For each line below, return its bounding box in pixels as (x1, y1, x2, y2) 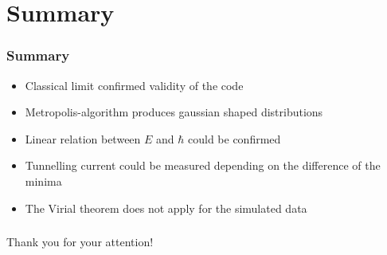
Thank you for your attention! (6, 233, 154, 250)
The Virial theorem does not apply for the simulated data (25, 199, 307, 216)
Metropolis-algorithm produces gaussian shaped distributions (25, 104, 323, 120)
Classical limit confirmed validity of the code (25, 76, 244, 93)
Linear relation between (25, 130, 141, 147)
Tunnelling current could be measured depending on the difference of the (25, 157, 381, 174)
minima (25, 172, 62, 189)
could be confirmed (188, 130, 281, 147)
